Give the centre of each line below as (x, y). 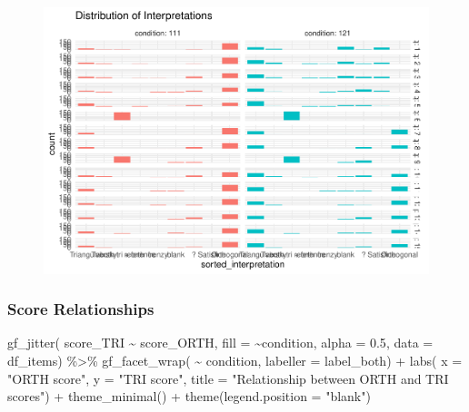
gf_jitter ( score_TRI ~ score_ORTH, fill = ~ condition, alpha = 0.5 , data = (220, 343)
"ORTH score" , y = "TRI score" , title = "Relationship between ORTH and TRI (228, 378)
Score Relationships (81, 309)
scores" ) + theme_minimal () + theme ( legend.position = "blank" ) (189, 396)
